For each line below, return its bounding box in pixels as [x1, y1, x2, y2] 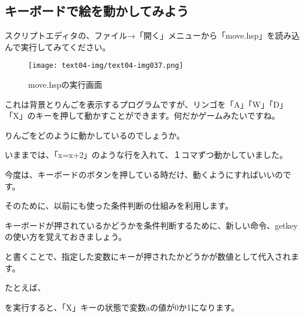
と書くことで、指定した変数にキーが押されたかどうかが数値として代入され [5, 250, 291, 262]
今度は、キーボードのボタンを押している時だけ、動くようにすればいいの [5, 168, 283, 181]
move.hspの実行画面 [28, 78, 103, 91]
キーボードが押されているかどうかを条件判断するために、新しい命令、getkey [5, 219, 298, 231]
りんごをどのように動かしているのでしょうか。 [5, 129, 185, 141]
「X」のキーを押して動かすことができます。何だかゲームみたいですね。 [5, 109, 280, 122]
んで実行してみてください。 [5, 40, 111, 53]
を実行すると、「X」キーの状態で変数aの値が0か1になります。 [5, 301, 240, 313]
